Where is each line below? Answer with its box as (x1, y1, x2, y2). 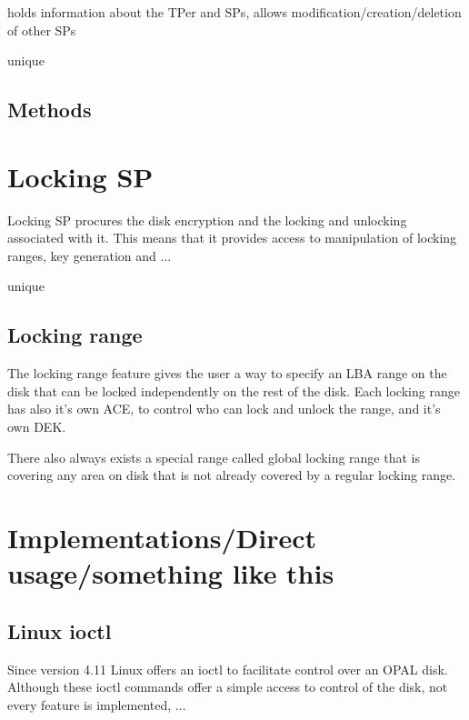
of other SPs (7, 20, 76, 39)
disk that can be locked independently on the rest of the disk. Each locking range (7, 381, 460, 400)
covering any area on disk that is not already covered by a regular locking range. (7, 465, 456, 485)
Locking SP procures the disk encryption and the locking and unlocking (7, 210, 407, 229)
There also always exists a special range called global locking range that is (7, 447, 420, 466)
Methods (7, 95, 92, 124)
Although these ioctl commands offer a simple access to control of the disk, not (7, 677, 448, 696)
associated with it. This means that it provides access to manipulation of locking (7, 228, 457, 247)
